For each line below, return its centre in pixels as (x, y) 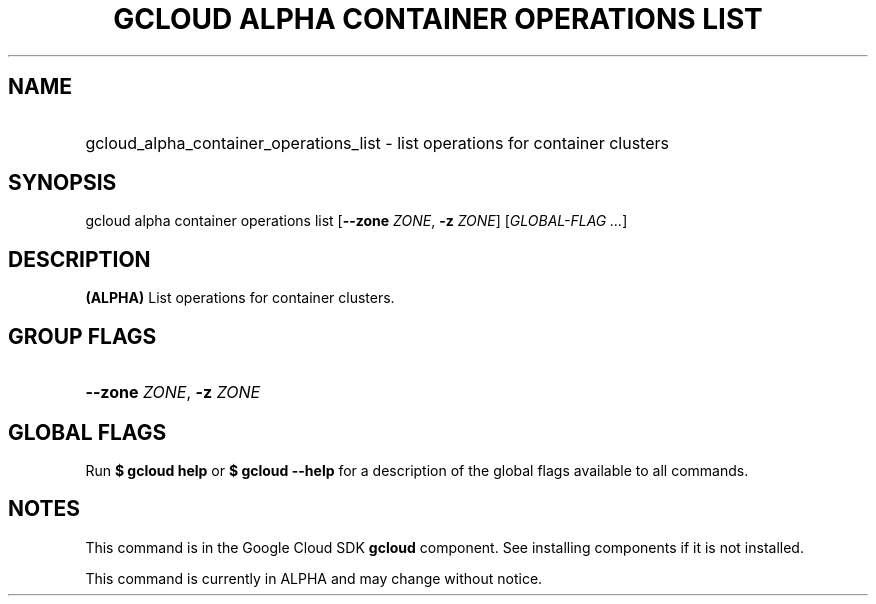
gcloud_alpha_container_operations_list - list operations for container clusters (377, 142)
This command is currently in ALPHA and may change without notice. (314, 578)
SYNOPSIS (62, 183)
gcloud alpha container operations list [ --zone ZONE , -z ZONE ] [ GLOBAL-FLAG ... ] (356, 221)
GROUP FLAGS (82, 336)
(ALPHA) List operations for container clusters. (240, 298)
